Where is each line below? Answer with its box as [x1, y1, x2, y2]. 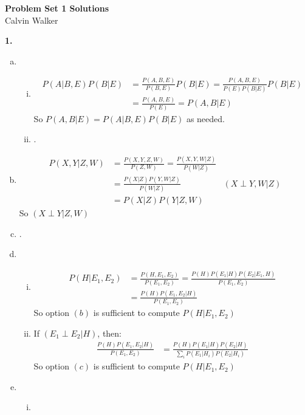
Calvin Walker [5, 13, 58, 26]
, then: [97, 326, 122, 339]
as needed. [186, 112, 225, 125]
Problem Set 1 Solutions [5, 2, 109, 14]
